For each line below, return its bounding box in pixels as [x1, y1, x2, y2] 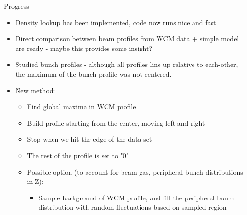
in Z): [27, 176, 44, 186]
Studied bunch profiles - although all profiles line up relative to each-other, [15, 59, 238, 69]
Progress [4, 1, 29, 11]
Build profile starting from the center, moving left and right [27, 117, 205, 128]
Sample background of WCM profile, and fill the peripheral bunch [38, 192, 235, 202]
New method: [15, 85, 55, 95]
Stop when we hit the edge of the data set [27, 134, 152, 144]
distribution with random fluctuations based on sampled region [38, 202, 227, 212]
